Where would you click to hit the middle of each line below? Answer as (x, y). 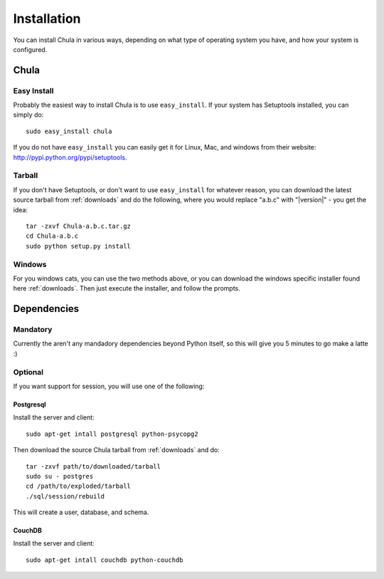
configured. (30, 49)
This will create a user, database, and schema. (81, 512)
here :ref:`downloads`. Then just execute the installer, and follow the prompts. (127, 288)
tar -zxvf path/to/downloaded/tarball (94, 466)
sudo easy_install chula (69, 131)
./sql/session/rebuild (65, 496)
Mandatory (33, 330)
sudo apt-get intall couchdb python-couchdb (105, 560)
